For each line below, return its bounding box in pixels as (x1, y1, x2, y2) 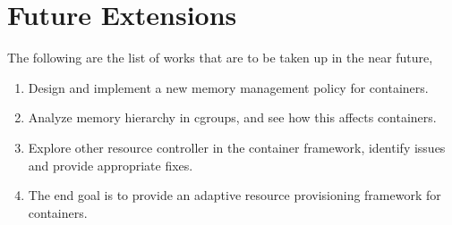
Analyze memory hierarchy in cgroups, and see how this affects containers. (28, 108, 437, 127)
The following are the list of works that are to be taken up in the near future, (7, 48, 433, 67)
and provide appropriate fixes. (28, 155, 193, 174)
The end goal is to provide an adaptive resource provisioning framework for (28, 186, 441, 204)
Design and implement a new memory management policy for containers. (28, 78, 429, 96)
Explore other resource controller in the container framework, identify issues (28, 137, 446, 156)
